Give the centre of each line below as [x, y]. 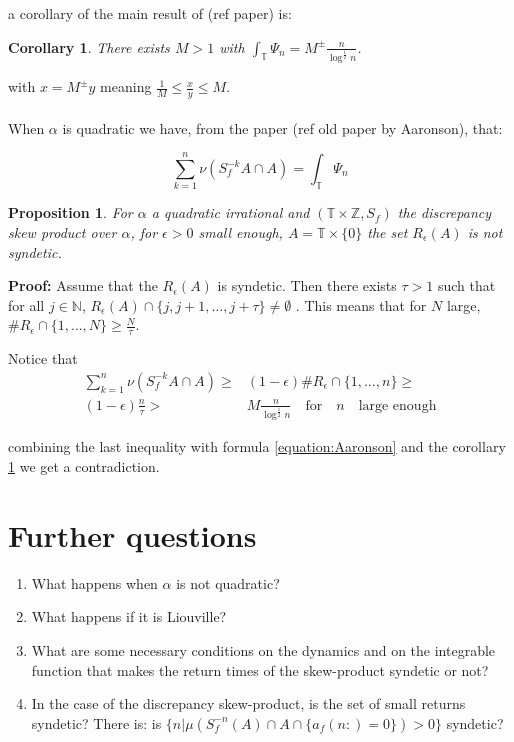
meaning [126, 86]
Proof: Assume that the [83, 285]
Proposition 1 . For [70, 212]
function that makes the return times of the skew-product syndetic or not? [260, 669]
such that [466, 285]
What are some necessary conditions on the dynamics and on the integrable [263, 649]
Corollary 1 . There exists [89, 46]
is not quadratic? [228, 582]
